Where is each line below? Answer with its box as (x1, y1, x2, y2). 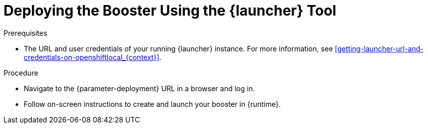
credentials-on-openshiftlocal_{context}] (24, 52, 159, 61)
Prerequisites (4, 28, 47, 37)
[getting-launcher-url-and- (335, 44, 424, 53)
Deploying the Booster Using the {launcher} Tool (4, 2, 337, 19)
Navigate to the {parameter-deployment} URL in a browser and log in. (24, 84, 255, 93)
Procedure (4, 68, 38, 77)
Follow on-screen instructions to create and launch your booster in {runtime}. (24, 99, 281, 108)
